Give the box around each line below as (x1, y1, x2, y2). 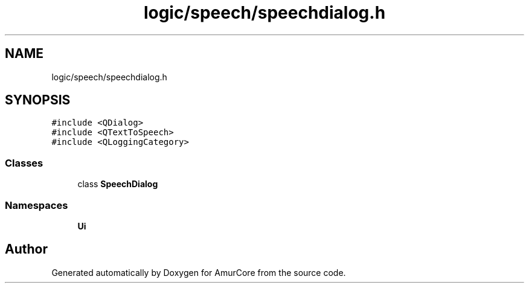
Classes (5, 156, 43, 169)
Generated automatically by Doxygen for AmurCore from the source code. (51, 267, 346, 278)
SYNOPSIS (5, 92, 71, 108)
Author (5, 242, 48, 257)
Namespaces (5, 199, 68, 211)
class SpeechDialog (77, 179, 158, 190)
